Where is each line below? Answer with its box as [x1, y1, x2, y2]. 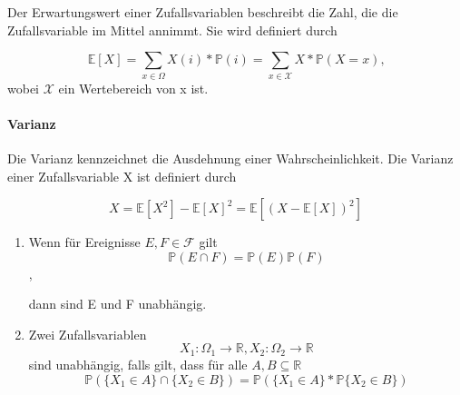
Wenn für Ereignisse [28, 232, 141, 252]
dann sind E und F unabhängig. [28, 294, 207, 313]
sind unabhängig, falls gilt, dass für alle [28, 354, 248, 373]
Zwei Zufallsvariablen [28, 324, 147, 343]
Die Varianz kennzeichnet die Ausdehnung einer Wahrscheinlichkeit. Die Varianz [7, 148, 454, 167]
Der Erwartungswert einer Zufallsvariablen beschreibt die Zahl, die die [7, 3, 398, 21]
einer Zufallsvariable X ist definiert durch [7, 166, 237, 185]
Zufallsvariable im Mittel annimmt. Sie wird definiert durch [7, 20, 338, 39]
